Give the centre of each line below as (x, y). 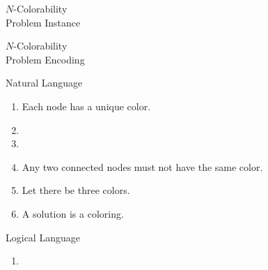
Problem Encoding (45, 59)
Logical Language (43, 237)
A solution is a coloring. (73, 213)
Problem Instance (43, 22)
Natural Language (44, 83)
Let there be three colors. (76, 190)
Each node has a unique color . (86, 106)
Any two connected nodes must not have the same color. (142, 166)
